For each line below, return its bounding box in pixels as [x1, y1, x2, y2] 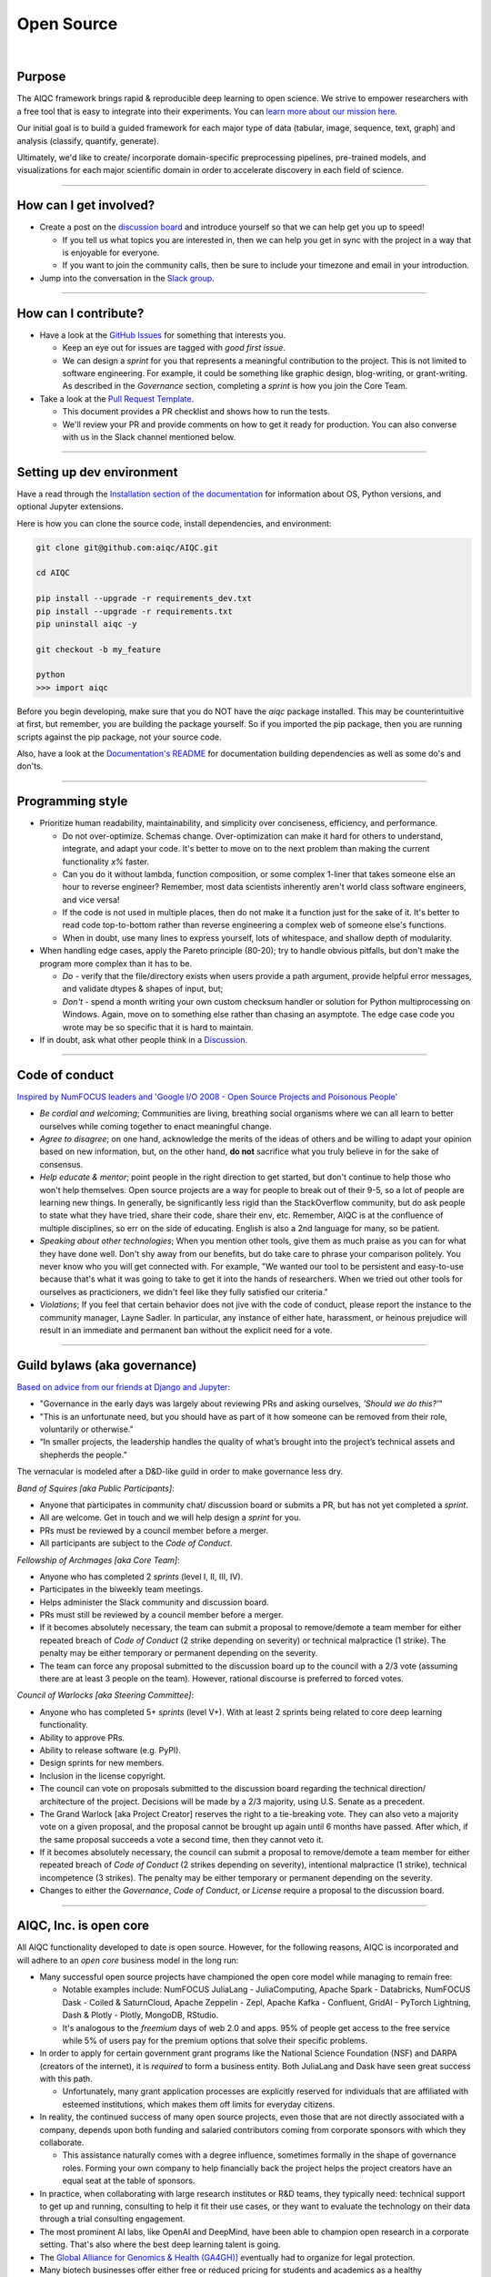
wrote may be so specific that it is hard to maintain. [62, 1021, 254, 1033]
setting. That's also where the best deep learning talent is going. [39, 2239, 281, 2250]
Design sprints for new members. [39, 1758, 165, 1769]
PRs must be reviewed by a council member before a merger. [39, 1525, 269, 1536]
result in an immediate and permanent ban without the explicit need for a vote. [39, 1324, 333, 1335]
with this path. [39, 2073, 93, 2085]
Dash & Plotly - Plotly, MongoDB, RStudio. [62, 2009, 219, 2021]
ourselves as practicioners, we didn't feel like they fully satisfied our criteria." [39, 1286, 329, 1297]
